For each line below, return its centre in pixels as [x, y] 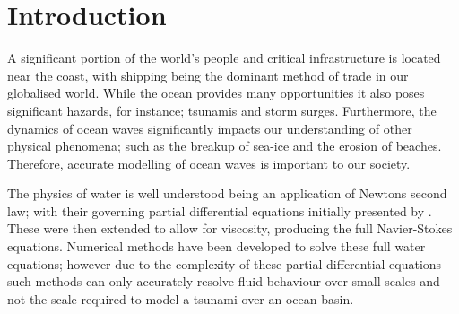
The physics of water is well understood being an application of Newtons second [227, 193]
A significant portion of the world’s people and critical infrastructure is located [224, 58]
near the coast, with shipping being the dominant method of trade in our [208, 75]
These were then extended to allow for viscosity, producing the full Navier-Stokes [230, 228]
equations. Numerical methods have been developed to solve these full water [217, 246]
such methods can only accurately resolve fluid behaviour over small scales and [224, 281]
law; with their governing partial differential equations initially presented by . [220, 210]
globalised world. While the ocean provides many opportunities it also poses [216, 93]
